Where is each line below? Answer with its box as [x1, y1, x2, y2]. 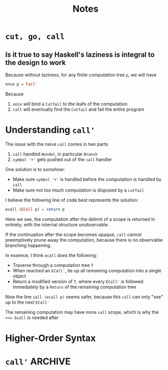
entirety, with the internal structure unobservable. [5, 221, 109, 227]
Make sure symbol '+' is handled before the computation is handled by [12, 176, 162, 182]
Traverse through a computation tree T [12, 262, 94, 268]
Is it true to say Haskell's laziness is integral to [5, 50, 155, 59]
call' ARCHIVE [5, 356, 71, 367]
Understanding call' [5, 124, 96, 136]
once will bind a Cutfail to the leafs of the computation [12, 101, 128, 107]
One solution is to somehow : [5, 166, 65, 172]
